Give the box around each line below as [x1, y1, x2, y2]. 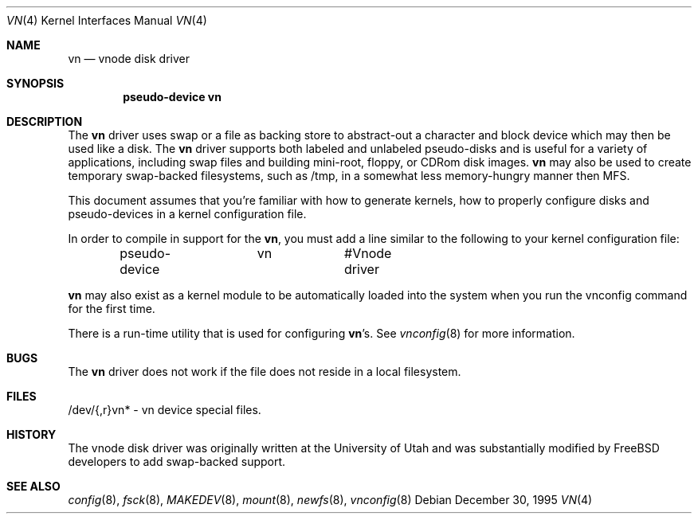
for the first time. [68, 302, 155, 315]
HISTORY [6, 428, 57, 441]
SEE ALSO [6, 479, 61, 493]
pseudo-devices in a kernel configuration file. [68, 207, 307, 221]
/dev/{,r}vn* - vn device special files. [68, 403, 261, 416]
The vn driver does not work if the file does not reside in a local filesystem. [68, 365, 461, 378]
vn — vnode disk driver [68, 52, 190, 65]
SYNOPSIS [6, 76, 65, 90]
